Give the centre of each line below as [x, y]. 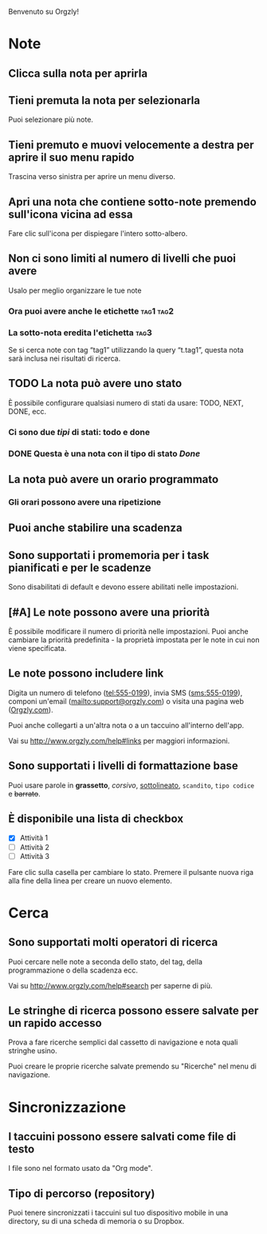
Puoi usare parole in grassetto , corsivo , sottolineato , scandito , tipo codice [132, 785]
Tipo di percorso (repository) [82, 1194]
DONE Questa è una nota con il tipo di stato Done [104, 453]
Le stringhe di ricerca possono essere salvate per [133, 1011]
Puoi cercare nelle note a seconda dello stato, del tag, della [106, 961]
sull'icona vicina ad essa [71, 214]
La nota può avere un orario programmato [114, 479]
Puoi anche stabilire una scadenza [95, 528]
